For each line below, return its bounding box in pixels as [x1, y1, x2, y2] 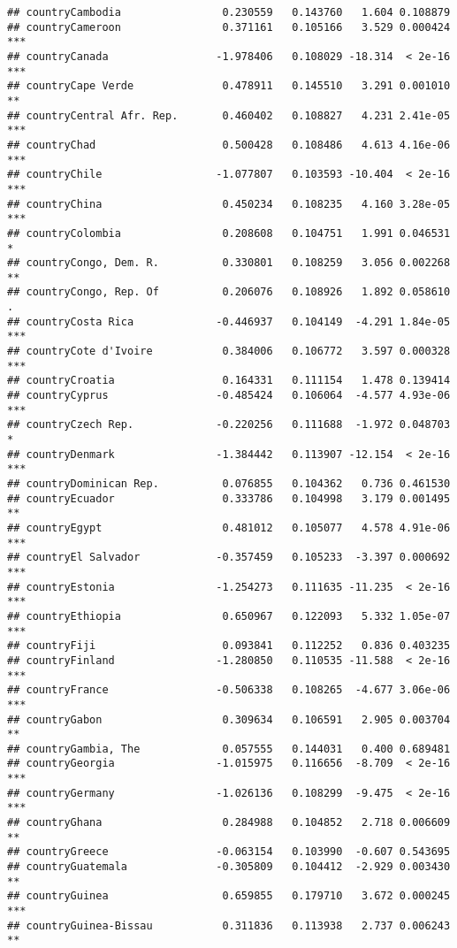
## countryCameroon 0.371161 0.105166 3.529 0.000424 [7, 20, 451, 34]
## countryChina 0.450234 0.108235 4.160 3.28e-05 [7, 197, 451, 210]
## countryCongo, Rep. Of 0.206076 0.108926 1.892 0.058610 [7, 286, 451, 299]
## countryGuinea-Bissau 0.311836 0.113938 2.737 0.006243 [7, 919, 451, 932]
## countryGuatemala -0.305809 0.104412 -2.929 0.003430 [7, 860, 451, 874]
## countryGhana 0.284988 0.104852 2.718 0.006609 [7, 816, 451, 829]
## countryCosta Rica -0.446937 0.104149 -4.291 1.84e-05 [7, 315, 451, 328]
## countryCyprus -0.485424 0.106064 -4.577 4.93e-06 [7, 389, 451, 402]
